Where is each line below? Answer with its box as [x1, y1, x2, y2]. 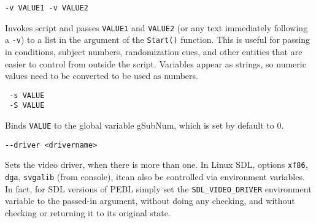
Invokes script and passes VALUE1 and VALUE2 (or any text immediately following [5, 21, 308, 34]
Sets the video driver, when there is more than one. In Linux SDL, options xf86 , [5, 158, 308, 171]
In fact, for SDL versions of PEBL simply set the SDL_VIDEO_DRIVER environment [5, 182, 312, 195]
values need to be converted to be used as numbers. [5, 69, 198, 82]
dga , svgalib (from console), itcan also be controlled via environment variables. [5, 170, 305, 183]
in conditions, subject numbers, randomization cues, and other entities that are [5, 45, 303, 58]
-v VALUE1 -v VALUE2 [5, 4, 89, 12]
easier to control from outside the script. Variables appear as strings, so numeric [5, 57, 306, 70]
